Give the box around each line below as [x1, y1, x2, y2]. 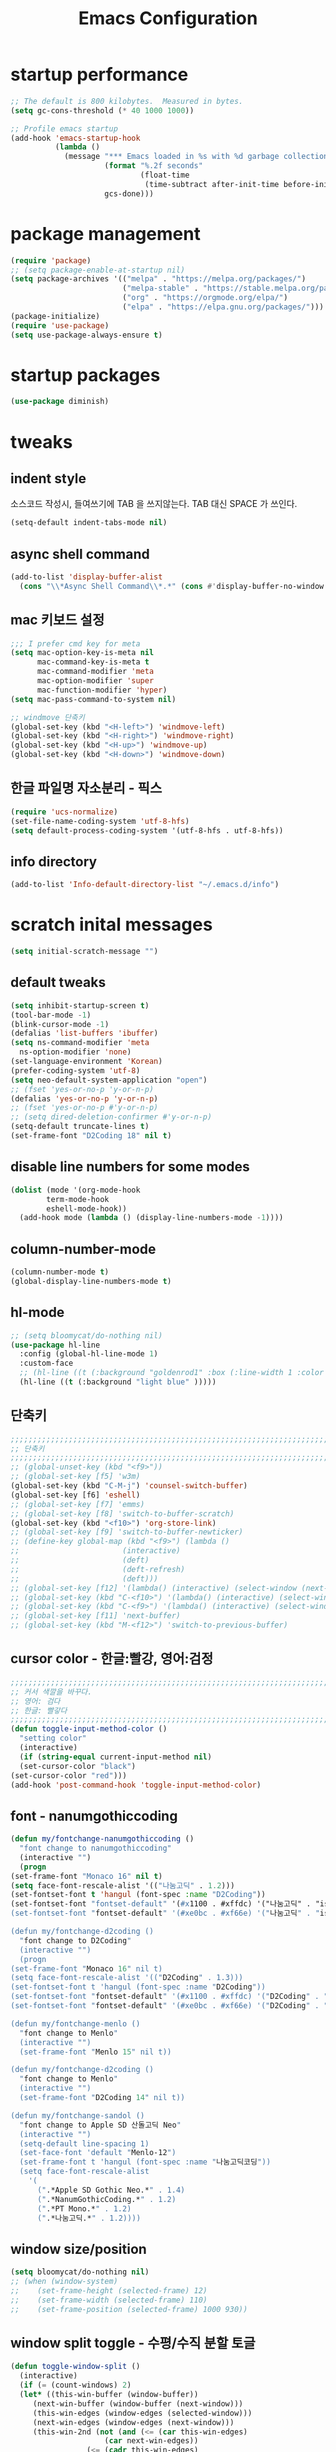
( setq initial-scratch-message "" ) [10, 947, 159, 957]
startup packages [10, 363, 161, 386]
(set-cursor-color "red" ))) [10, 1770, 128, 1781]
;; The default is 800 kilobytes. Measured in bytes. [10, 96, 244, 106]
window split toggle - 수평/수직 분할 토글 [10, 2335, 256, 2352]
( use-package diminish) [10, 397, 110, 407]
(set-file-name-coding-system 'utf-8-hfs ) [10, 816, 190, 826]
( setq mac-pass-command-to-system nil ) [10, 694, 177, 704]
